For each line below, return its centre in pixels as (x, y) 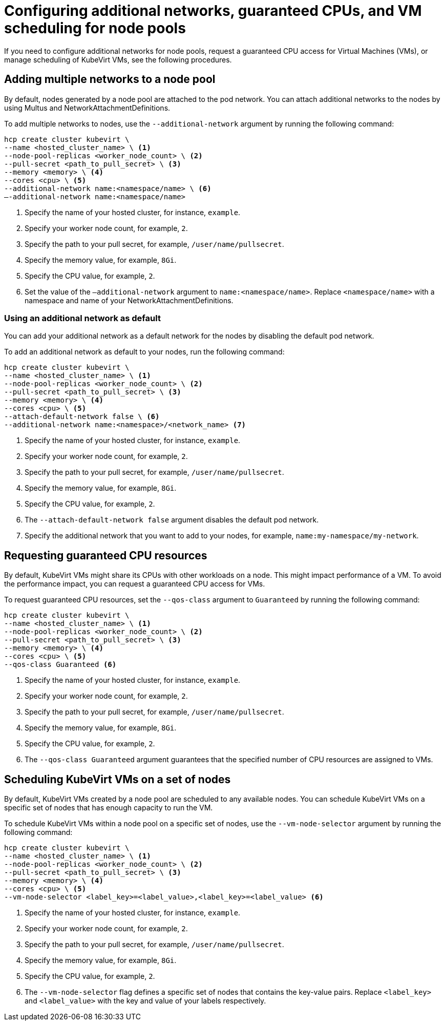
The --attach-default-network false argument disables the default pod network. (172, 520)
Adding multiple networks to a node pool (110, 79)
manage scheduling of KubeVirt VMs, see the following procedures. (118, 59)
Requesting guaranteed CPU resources (106, 555)
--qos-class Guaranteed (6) (60, 665)
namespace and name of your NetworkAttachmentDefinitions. (129, 300)
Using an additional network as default (82, 318)
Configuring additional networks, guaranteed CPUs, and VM (213, 11)
